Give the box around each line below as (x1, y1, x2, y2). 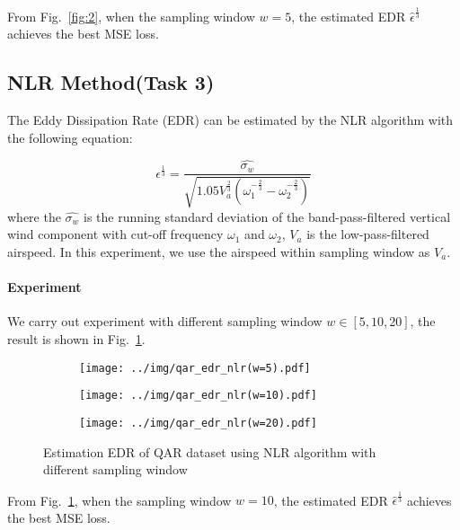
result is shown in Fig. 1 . (7, 330, 146, 348)
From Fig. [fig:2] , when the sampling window (7, 6, 255, 25)
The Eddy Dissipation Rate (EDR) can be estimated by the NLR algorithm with (7, 110, 454, 128)
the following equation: (7, 128, 133, 146)
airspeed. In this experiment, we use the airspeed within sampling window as (7, 243, 430, 261)
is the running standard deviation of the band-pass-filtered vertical (84, 207, 451, 225)
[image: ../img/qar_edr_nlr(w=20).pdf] (79, 416, 317, 429)
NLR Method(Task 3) (7, 68, 215, 96)
